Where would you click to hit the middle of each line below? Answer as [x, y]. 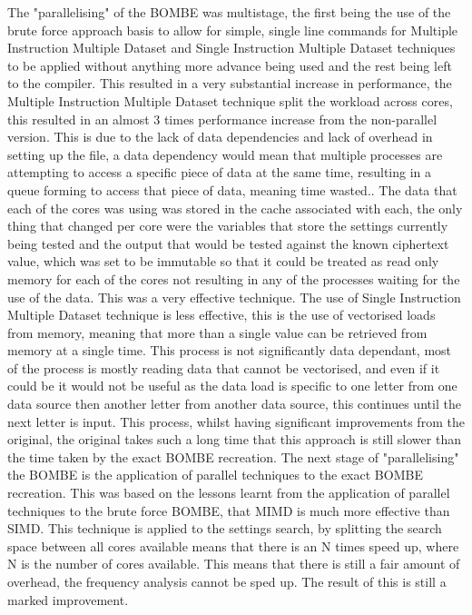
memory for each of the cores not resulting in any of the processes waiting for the [234, 278]
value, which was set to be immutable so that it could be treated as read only [223, 261]
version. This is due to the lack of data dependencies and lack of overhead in [220, 137]
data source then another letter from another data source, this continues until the [234, 404]
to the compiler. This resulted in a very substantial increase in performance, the [230, 83]
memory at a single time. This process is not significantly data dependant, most [230, 350]
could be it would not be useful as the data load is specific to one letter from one [232, 386]
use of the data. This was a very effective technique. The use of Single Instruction [234, 297]
